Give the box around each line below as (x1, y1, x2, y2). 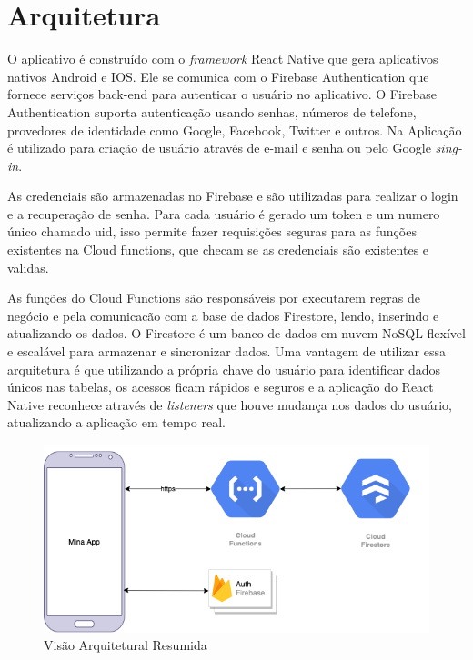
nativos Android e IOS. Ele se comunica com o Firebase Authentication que (7, 66, 429, 85)
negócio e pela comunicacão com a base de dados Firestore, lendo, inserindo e (7, 305, 439, 325)
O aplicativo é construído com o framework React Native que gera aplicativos (7, 49, 438, 68)
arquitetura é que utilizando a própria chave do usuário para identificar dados (7, 359, 441, 378)
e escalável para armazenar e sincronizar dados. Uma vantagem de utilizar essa (7, 342, 446, 361)
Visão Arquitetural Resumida (44, 635, 207, 655)
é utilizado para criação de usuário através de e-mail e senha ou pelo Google (7, 138, 431, 157)
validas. (7, 257, 49, 276)
